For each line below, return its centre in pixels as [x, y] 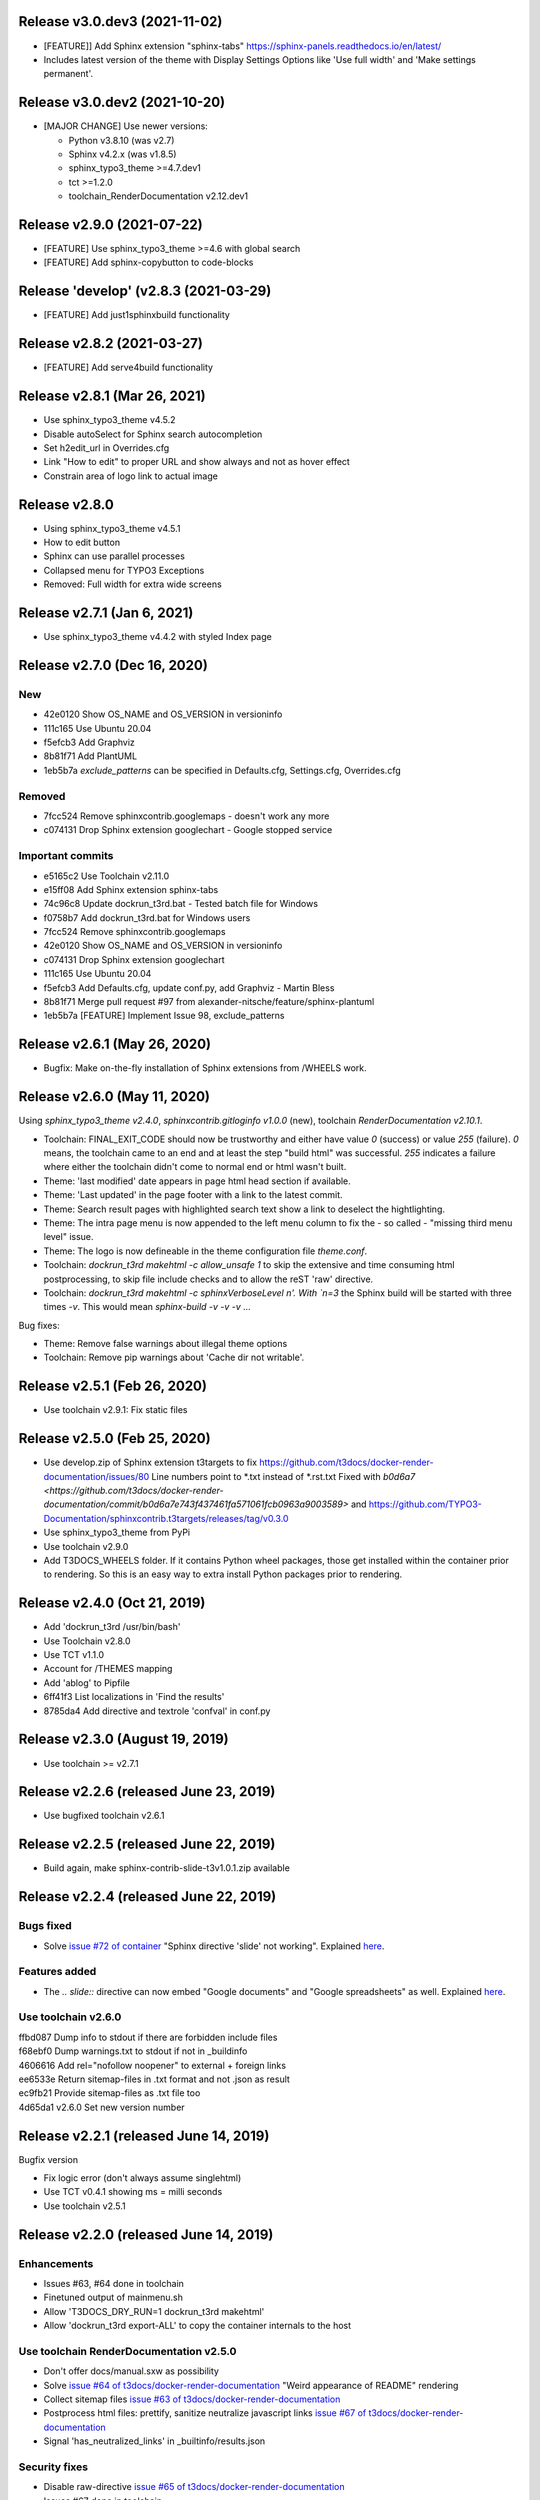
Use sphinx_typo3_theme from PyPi [116, 1532]
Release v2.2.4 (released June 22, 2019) [147, 1896]
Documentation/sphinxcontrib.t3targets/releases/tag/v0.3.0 [166, 1518]
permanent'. [68, 74]
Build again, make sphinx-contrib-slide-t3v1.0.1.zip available [166, 1868]
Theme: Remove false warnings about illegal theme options [165, 1344]
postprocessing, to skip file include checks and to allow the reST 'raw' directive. [208, 1279]
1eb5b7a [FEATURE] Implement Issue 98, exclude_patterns [164, 1016]
